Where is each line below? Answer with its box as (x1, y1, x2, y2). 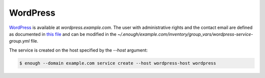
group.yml (9, 38, 30, 44)
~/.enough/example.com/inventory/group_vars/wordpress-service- (117, 31, 253, 37)
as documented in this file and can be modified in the (9, 31, 117, 37)
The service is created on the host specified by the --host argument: (9, 47, 148, 53)
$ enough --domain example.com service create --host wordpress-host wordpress (19, 60, 216, 66)
